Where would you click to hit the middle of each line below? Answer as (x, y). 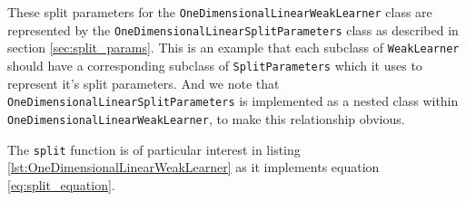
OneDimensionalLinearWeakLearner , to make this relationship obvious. (206, 118)
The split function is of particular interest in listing (154, 149)
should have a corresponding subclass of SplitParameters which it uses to (215, 65)
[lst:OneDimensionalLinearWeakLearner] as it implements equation (193, 167)
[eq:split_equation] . (61, 184)
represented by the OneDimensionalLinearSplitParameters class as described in (233, 29)
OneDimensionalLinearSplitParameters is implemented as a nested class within (233, 101)
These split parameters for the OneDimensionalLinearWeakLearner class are (220, 12)
